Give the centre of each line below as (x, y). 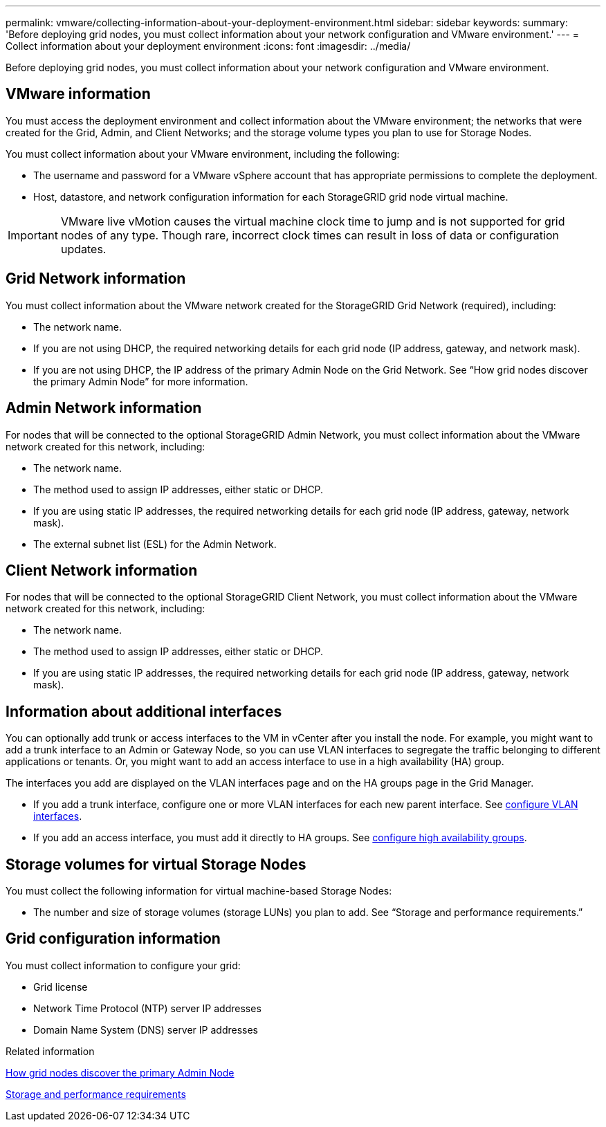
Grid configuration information (113, 939)
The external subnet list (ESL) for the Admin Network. (155, 544)
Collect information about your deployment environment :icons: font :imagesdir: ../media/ (208, 46)
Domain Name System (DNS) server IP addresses (146, 1029)
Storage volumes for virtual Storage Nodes (156, 864)
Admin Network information (104, 408)
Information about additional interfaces (144, 711)
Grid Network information (96, 279)
